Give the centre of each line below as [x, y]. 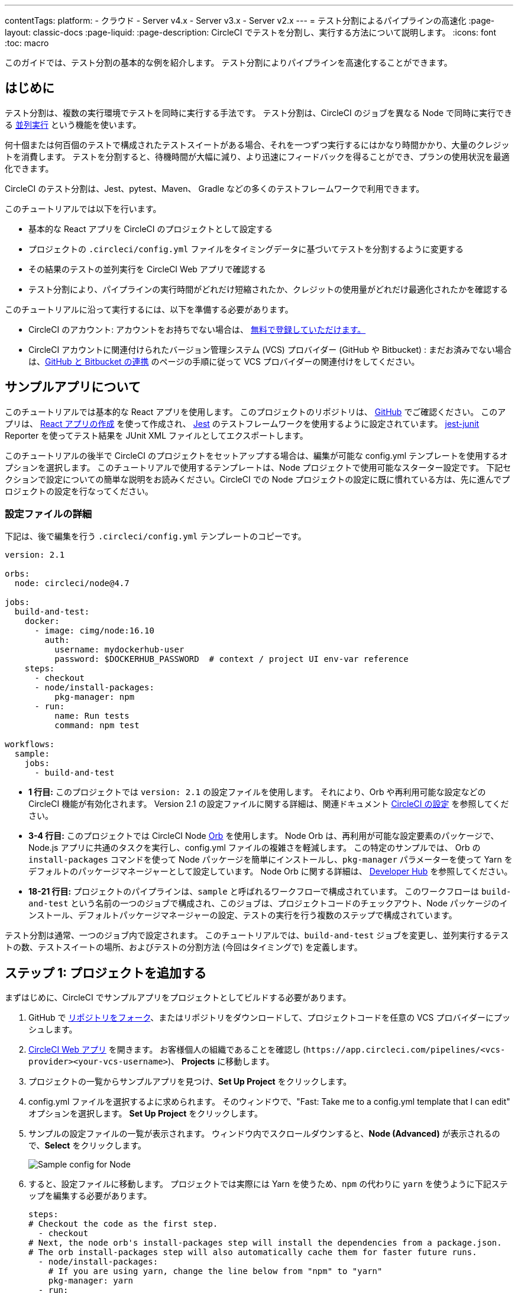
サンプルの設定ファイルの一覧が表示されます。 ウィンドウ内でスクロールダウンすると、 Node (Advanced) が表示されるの [264, 1134]
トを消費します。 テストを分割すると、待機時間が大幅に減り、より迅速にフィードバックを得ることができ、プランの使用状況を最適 [257, 156]
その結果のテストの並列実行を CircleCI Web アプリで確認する [147, 269]
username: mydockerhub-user [119, 650]
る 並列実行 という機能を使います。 [73, 124]
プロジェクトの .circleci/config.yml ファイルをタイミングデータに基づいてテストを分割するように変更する [246, 249]
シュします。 [53, 1030]
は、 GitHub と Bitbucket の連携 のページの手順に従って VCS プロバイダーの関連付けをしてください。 [224, 361]
